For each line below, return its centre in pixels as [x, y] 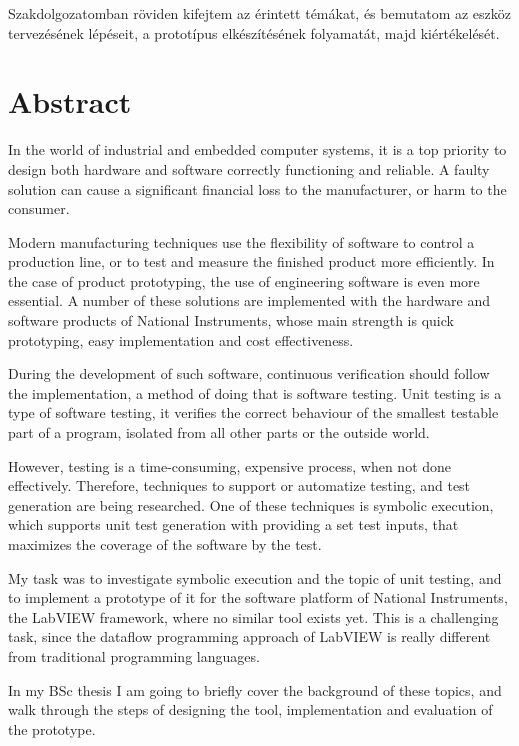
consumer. [39, 208]
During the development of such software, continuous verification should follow [249, 373]
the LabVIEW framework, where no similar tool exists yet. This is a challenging [253, 616]
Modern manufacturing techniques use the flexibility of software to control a [241, 241]
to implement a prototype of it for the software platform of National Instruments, [258, 597]
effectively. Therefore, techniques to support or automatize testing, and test [239, 485]
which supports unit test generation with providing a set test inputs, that [233, 524]
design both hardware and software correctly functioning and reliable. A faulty [249, 168]
